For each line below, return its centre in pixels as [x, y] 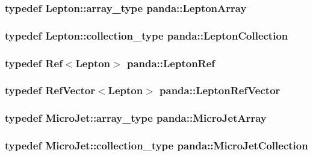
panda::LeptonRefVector [220, 90]
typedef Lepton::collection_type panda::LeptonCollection [147, 35]
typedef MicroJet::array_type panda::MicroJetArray [136, 118]
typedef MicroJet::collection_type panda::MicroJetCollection [156, 145]
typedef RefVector [50, 90]
